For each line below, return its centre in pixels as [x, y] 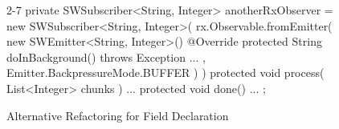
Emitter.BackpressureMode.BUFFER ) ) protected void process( [165, 73]
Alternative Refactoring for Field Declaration [118, 115]
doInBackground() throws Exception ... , [106, 56]
